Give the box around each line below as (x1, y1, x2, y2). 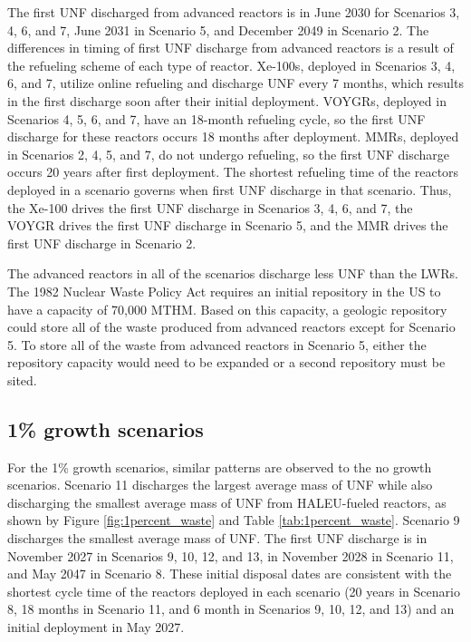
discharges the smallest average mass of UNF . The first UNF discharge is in (7, 529, 428, 548)
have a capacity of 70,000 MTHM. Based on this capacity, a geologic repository (7, 299, 447, 318)
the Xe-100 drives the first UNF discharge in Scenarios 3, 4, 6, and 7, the (7, 198, 413, 217)
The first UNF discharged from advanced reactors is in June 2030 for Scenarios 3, (7, 3, 460, 21)
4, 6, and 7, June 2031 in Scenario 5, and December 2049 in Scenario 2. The (7, 20, 429, 39)
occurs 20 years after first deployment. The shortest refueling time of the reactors (7, 162, 459, 181)
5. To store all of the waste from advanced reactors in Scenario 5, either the (7, 335, 427, 354)
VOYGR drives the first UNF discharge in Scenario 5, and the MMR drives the (7, 216, 448, 235)
